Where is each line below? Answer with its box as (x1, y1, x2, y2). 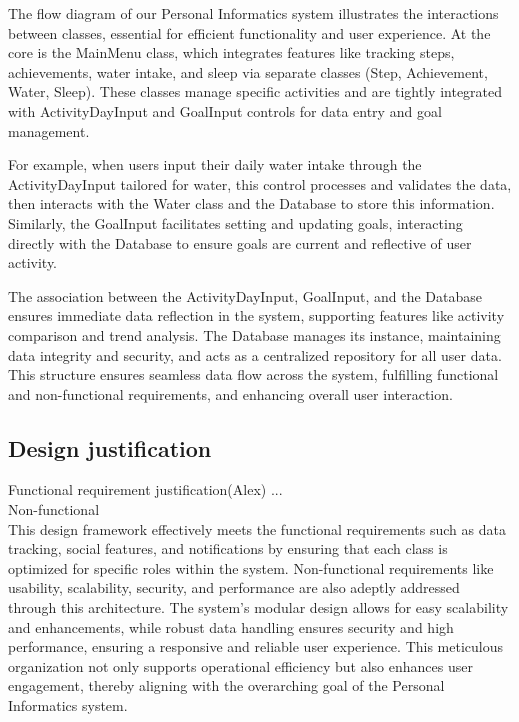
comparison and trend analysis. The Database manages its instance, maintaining (8, 324, 501, 345)
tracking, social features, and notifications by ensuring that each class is (8, 538, 448, 559)
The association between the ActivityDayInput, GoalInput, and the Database (8, 285, 483, 306)
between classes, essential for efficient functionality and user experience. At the (8, 22, 491, 43)
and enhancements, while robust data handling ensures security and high (8, 616, 454, 637)
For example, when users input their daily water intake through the (8, 154, 422, 175)
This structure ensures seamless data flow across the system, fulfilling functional (8, 364, 499, 385)
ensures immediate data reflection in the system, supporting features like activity (8, 305, 505, 326)
